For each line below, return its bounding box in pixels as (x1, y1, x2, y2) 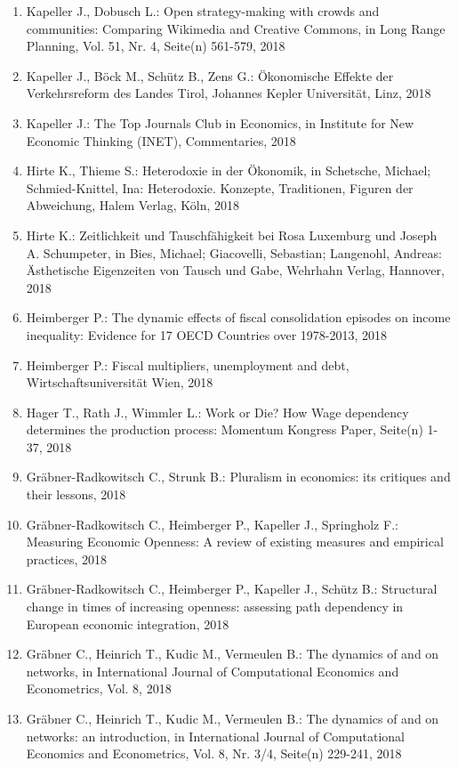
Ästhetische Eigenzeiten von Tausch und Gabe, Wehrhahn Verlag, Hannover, (26, 261, 445, 279)
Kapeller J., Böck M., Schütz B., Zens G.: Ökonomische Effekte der (26, 66, 394, 85)
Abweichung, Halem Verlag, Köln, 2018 (26, 196, 239, 215)
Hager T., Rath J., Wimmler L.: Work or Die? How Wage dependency (26, 402, 409, 421)
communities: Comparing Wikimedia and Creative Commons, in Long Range (26, 19, 446, 37)
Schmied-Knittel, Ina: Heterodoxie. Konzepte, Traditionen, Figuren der (26, 178, 414, 197)
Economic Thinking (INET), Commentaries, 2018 (26, 131, 296, 150)
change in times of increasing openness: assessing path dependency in (26, 597, 404, 616)
